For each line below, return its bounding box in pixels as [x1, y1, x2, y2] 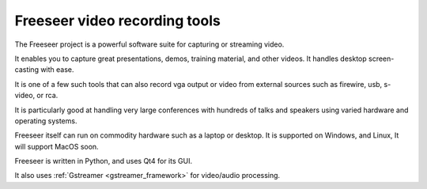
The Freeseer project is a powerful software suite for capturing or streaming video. [14, 40, 285, 49]
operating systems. [14, 115, 77, 126]
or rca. [36, 91, 59, 100]
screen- [368, 54, 395, 63]
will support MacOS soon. [14, 142, 99, 151]
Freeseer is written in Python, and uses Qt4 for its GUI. [14, 157, 193, 166]
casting [14, 65, 40, 74]
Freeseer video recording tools [14, 12, 221, 29]
